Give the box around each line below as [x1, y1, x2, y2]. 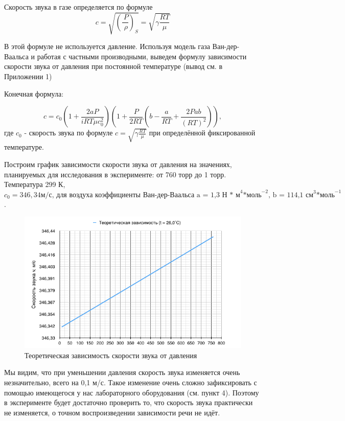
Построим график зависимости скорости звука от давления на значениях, [4, 158, 232, 169]
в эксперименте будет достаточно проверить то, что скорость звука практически [4, 397, 253, 408]
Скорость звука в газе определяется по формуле [4, 2, 153, 12]
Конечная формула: [4, 88, 64, 99]
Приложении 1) [4, 71, 52, 81]
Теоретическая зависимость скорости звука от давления [25, 349, 197, 360]
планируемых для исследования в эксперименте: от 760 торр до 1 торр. [4, 169, 226, 179]
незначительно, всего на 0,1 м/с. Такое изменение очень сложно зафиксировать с [4, 377, 257, 388]
